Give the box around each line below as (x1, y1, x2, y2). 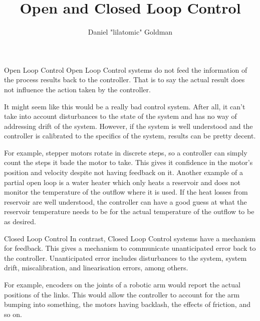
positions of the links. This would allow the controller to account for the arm (4, 289, 240, 299)
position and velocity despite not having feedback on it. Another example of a (4, 167, 243, 178)
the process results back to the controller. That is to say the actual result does (4, 74, 245, 85)
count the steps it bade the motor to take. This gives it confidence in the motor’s (4, 157, 253, 168)
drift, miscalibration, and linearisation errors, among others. (4, 262, 188, 273)
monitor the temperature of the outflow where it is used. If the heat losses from (4, 187, 248, 197)
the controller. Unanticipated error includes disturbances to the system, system (4, 252, 247, 263)
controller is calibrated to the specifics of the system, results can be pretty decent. (4, 130, 256, 141)
